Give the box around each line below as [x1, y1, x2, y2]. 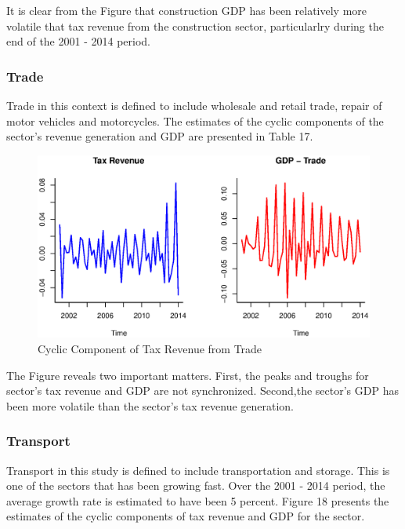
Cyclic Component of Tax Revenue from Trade [38, 341, 262, 357]
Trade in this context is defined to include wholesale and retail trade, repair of [6, 97, 382, 113]
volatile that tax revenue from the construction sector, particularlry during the [6, 17, 384, 34]
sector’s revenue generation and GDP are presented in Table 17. [6, 128, 313, 144]
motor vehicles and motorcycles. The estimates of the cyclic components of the [6, 112, 384, 129]
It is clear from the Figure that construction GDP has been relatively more [6, 2, 367, 18]
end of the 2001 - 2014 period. [6, 33, 150, 49]
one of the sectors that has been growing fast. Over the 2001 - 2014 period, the [6, 477, 385, 494]
